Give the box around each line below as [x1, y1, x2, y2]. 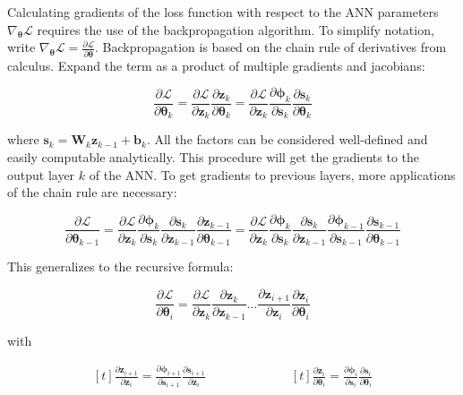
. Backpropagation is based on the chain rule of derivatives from [95, 38, 447, 56]
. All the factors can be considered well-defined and [146, 130, 428, 149]
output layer [7, 165, 75, 184]
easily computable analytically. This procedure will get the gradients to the [7, 147, 420, 166]
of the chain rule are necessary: [7, 183, 177, 202]
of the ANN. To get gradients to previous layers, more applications [89, 165, 456, 184]
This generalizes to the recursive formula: [7, 257, 234, 276]
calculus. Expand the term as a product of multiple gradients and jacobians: [7, 56, 425, 74]
